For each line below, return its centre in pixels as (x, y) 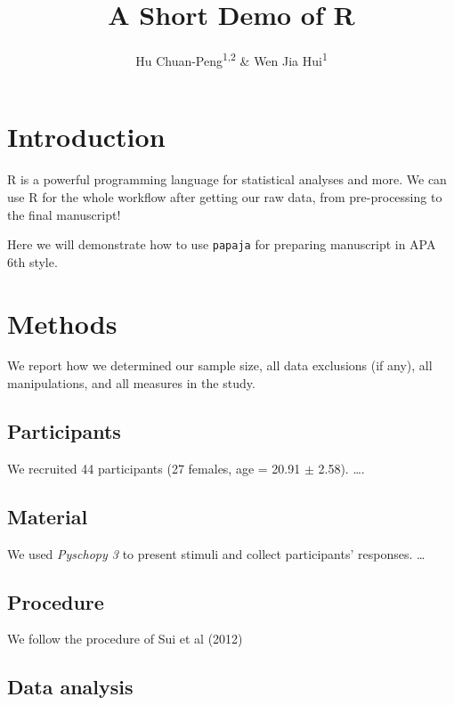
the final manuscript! (64, 214)
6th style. (32, 261)
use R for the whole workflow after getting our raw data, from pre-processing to (225, 196)
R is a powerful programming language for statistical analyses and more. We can (227, 179)
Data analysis (70, 687)
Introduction (86, 137)
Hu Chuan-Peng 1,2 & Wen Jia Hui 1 (231, 59)
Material (48, 516)
